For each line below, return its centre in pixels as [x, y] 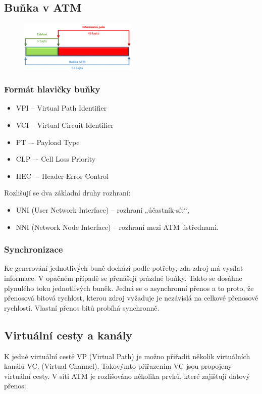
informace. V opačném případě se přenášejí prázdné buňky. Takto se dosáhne [123, 278]
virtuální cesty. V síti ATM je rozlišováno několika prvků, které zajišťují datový [127, 376]
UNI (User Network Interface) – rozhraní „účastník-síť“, [102, 210]
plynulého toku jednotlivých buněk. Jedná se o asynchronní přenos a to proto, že [129, 288]
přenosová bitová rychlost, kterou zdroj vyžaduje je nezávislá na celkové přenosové [131, 298]
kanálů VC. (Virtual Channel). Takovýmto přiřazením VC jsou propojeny [118, 366]
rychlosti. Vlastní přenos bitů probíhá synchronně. [82, 307]
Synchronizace [34, 249]
